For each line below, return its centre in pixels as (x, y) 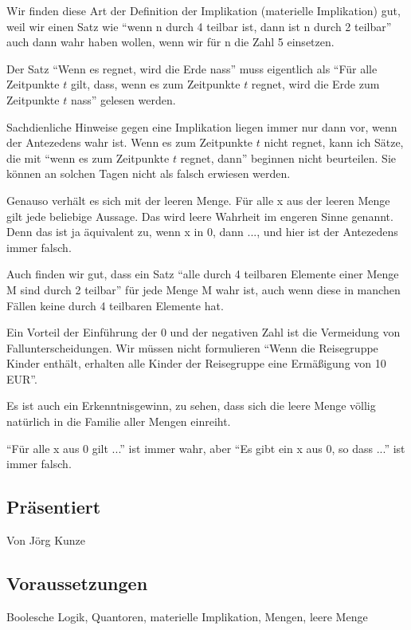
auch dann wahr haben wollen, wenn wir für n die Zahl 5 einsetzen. (170, 42)
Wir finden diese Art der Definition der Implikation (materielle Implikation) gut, (204, 10)
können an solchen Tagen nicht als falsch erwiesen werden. (149, 173)
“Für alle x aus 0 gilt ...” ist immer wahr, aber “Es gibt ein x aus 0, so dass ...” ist (206, 448)
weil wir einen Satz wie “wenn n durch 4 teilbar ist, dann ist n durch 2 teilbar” (199, 26)
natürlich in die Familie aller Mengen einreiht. (119, 421)
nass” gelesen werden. (123, 99)
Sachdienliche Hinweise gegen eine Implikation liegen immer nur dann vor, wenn (202, 126)
